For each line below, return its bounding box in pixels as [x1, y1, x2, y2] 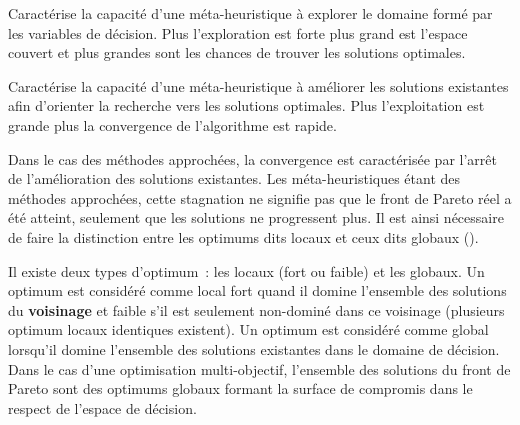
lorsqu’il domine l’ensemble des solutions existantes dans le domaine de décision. [8, 338, 500, 359]
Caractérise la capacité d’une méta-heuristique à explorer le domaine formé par [8, 3, 493, 23]
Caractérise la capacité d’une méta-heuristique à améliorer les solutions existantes [8, 75, 509, 96]
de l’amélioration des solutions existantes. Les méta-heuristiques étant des [8, 168, 461, 189]
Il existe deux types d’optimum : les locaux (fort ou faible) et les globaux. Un [8, 260, 485, 281]
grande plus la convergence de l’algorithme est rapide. [8, 114, 337, 135]
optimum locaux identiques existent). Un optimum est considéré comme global [8, 319, 489, 340]
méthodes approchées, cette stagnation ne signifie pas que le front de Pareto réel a [8, 187, 512, 208]
